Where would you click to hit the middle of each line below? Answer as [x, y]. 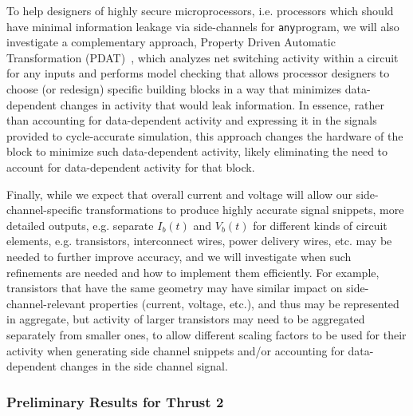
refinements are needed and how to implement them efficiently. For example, [193, 272]
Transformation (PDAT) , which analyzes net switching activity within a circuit [203, 57]
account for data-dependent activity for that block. [131, 167]
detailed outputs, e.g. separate [80, 225]
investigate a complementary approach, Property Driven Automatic [171, 42]
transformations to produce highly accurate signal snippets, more [245, 210]
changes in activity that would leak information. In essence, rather [222, 104]
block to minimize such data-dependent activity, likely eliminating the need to [197, 151]
